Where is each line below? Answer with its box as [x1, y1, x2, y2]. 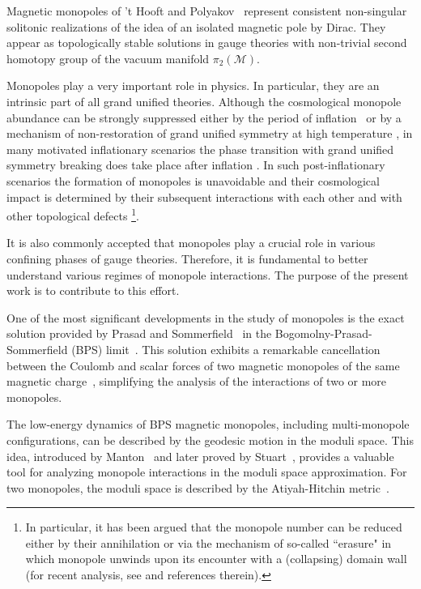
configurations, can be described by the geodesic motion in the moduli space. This [6, 431, 414, 448]
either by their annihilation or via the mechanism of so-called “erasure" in [25, 534, 392, 551]
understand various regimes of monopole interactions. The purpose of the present [6, 266, 409, 283]
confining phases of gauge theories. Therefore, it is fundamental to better [6, 250, 368, 267]
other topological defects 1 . [6, 205, 139, 224]
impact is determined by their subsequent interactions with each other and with [6, 188, 402, 205]
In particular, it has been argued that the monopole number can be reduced [25, 519, 402, 536]
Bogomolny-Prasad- [274, 325, 372, 342]
